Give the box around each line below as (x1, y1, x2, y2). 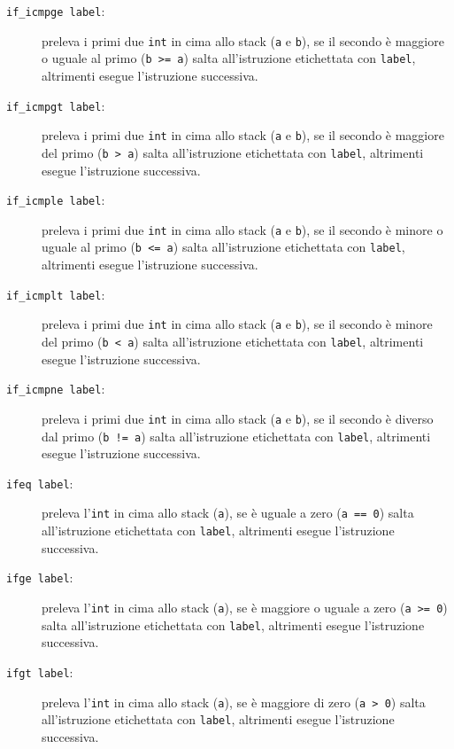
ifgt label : (6, 662, 73, 681)
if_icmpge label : (6, 2, 105, 20)
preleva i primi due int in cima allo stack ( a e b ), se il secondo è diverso (42, 409, 434, 427)
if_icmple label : (6, 191, 105, 209)
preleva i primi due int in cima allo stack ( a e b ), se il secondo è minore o (42, 220, 443, 238)
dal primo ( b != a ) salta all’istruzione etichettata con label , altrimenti (42, 426, 431, 445)
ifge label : (6, 568, 73, 587)
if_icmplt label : (6, 285, 105, 303)
